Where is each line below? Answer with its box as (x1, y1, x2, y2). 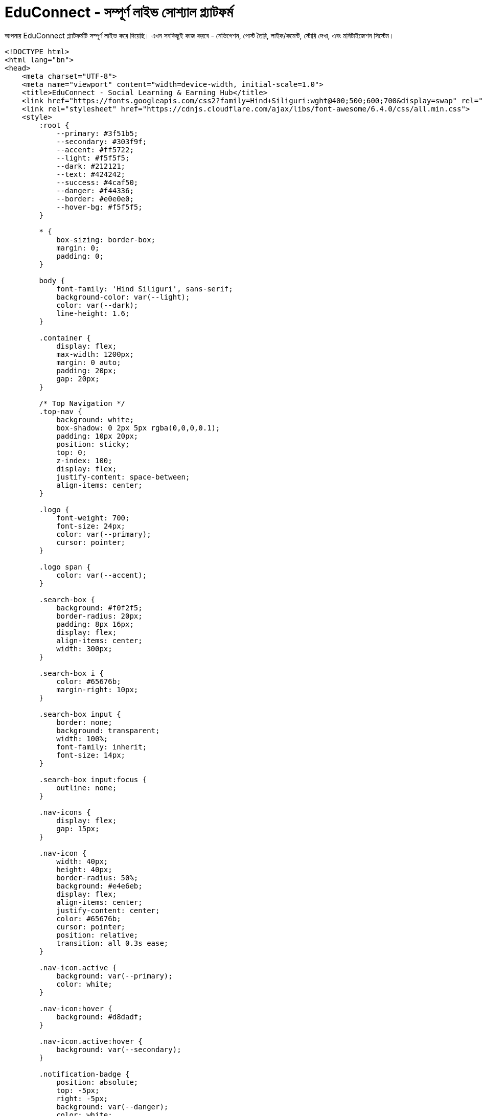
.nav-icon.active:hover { (39, 1037, 143, 1045)
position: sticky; (56, 440, 130, 448)
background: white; (56, 415, 134, 424)
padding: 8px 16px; (56, 620, 134, 628)
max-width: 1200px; (56, 350, 134, 358)
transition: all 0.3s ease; (56, 939, 169, 947)
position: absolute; (56, 1078, 139, 1086)
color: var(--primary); (56, 530, 151, 538)
